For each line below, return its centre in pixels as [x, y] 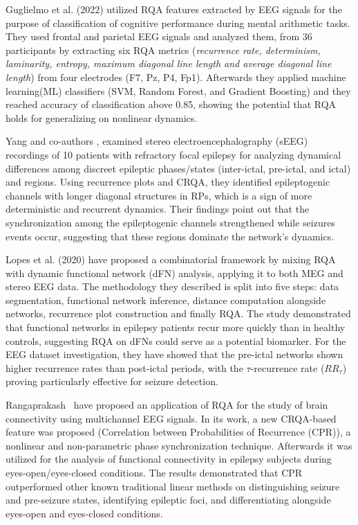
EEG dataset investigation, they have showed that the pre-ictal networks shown [175, 354]
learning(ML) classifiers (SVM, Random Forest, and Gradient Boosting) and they [178, 90]
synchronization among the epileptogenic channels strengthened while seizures [170, 222]
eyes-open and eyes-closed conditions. [84, 513]
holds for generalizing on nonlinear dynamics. [102, 117]
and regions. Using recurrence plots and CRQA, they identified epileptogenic [168, 182]
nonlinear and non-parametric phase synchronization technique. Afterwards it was [179, 445]
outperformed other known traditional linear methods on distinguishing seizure [173, 486]
